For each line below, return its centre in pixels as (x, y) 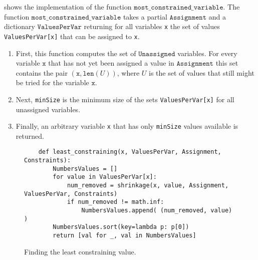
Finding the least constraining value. (80, 251)
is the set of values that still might (202, 72)
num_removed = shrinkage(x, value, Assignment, (148, 185)
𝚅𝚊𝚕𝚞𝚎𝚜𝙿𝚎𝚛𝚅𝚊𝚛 (59, 27)
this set (227, 63)
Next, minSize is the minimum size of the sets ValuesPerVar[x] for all (125, 99)
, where (128, 72)
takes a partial (145, 16)
